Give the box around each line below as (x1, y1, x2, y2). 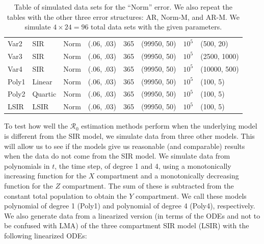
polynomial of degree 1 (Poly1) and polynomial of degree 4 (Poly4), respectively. (4, 200, 255, 211)
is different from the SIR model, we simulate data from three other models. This (4, 130, 255, 141)
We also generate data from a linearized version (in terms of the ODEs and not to (4, 210, 260, 221)
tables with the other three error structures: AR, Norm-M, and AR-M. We (7, 11, 240, 22)
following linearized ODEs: (4, 230, 87, 240)
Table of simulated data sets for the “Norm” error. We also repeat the (14, 2, 232, 12)
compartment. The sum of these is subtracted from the (62, 180, 234, 191)
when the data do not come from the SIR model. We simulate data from (4, 150, 230, 161)
